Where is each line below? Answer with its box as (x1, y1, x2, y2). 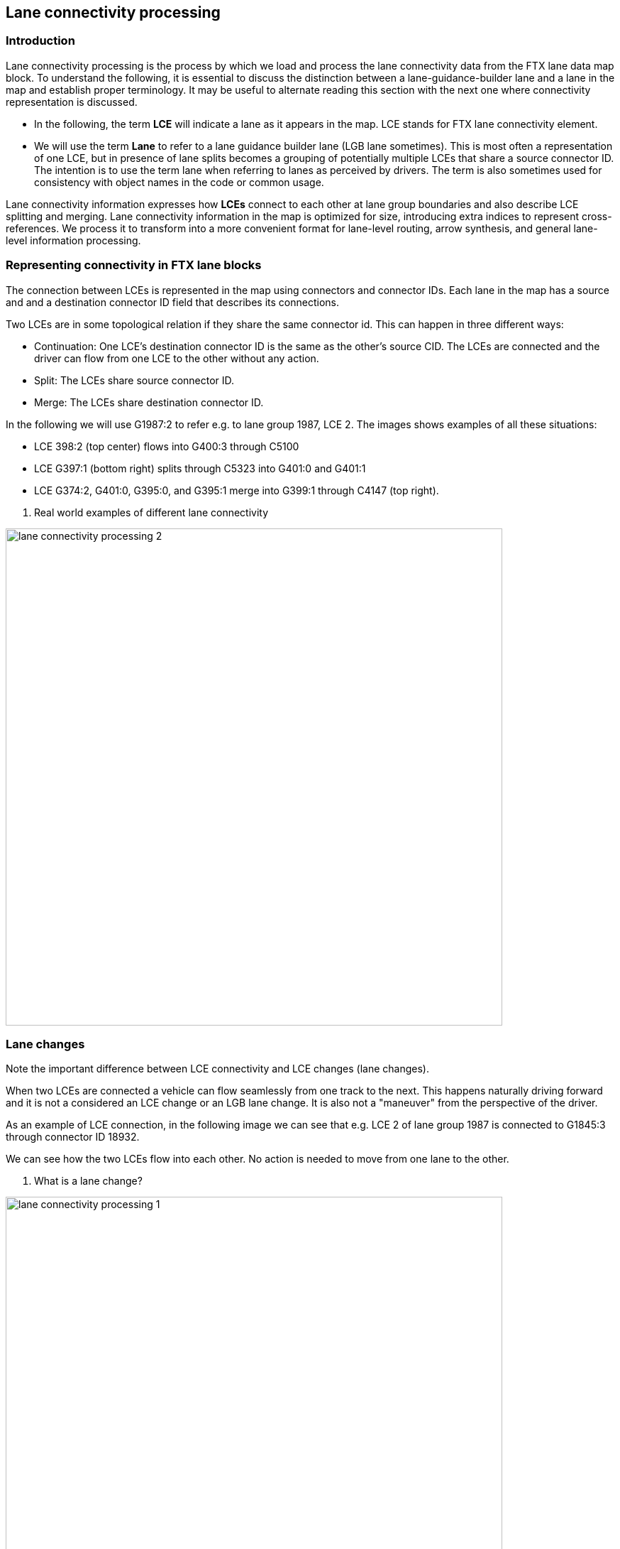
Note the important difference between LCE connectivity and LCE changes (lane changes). (6, 1062, 429, 1075)
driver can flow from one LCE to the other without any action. (34, 352, 319, 364)
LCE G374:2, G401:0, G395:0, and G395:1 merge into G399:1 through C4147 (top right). (34, 484, 439, 496)
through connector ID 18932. (6, 1131, 140, 1143)
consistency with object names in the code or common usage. (34, 175, 324, 188)
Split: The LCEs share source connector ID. (34, 374, 235, 386)
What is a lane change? (34, 1175, 143, 1187)
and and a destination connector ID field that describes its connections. (6, 295, 339, 308)
